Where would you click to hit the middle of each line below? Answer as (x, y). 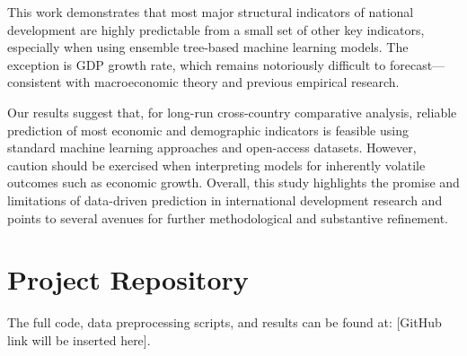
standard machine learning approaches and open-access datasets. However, (212, 148)
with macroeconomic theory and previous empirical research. (233, 82)
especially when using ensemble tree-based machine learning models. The (208, 47)
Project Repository (128, 279)
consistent (35, 82)
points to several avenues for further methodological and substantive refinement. (228, 217)
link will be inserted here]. (79, 339)
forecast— (417, 64)
